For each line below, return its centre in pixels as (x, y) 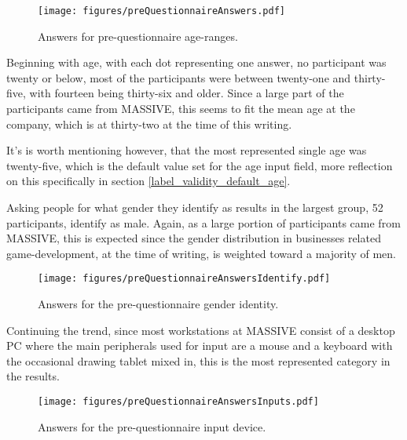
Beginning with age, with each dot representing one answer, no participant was (196, 62)
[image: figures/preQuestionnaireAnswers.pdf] (161, 11)
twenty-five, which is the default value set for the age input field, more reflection (200, 165)
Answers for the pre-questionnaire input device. (152, 426)
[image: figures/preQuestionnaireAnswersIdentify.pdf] (184, 279)
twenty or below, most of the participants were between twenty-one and (179, 77)
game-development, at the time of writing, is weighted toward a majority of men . (202, 253)
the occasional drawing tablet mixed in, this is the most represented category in (198, 360)
